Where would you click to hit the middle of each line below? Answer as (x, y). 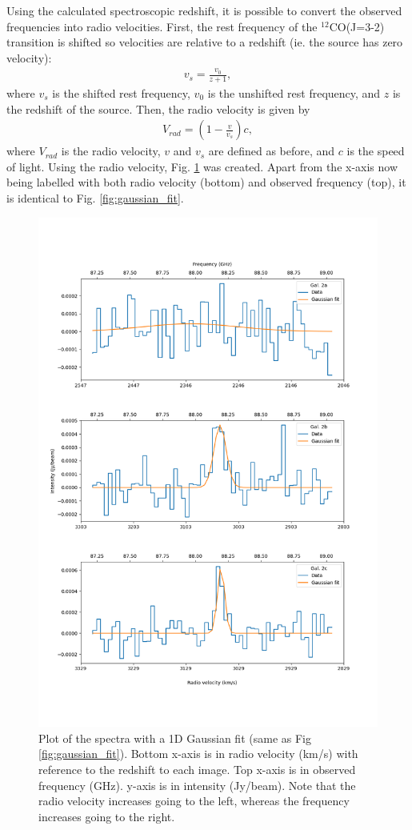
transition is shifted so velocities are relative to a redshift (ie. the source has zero (205, 42)
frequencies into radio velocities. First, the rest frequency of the (162, 26)
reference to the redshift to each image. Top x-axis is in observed (197, 769)
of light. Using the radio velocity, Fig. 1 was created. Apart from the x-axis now (202, 166)
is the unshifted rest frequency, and (294, 92)
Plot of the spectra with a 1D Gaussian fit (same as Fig (175, 738)
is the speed (376, 151)
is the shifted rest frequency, (121, 92)
